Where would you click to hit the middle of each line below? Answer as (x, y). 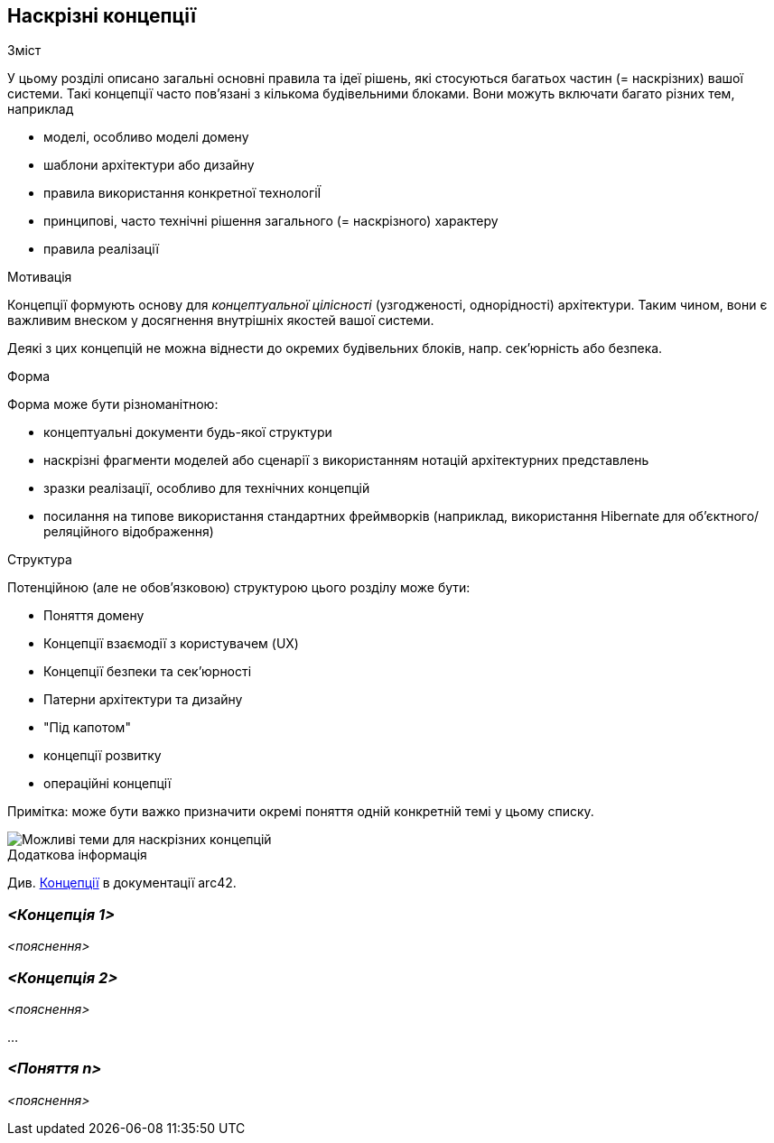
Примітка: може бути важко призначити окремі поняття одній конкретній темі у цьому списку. (301, 812)
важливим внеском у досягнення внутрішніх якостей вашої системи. (221, 321)
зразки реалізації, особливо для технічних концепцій (207, 488)
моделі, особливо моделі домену (146, 137)
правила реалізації (101, 249)
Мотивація (40, 277)
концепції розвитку (103, 756)
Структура (40, 560)
